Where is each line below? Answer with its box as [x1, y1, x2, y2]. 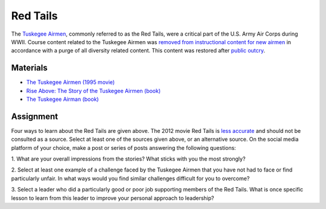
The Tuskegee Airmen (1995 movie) [26, 79, 115, 86]
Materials [11, 63, 48, 73]
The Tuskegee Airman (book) [26, 95, 99, 103]
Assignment [11, 111, 59, 121]
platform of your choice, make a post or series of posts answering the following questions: [11, 144, 237, 151]
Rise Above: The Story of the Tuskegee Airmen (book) [26, 87, 161, 94]
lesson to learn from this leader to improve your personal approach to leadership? [11, 194, 214, 202]
